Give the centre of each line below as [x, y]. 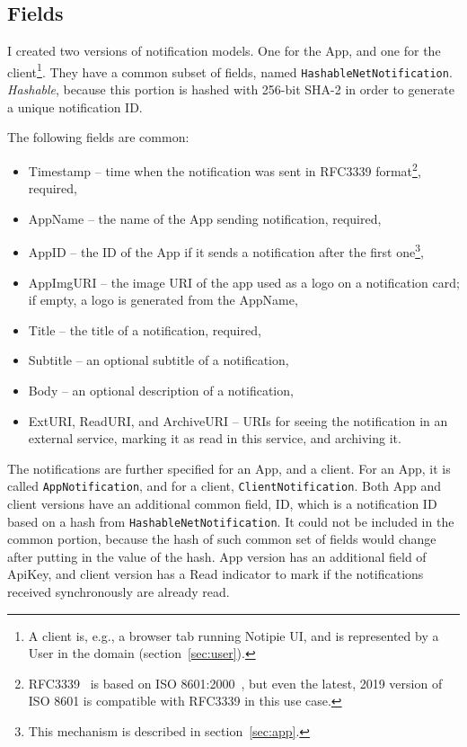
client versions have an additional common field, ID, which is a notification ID [222, 503]
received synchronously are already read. [119, 592]
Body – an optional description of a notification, [161, 390]
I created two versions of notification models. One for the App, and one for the [224, 51]
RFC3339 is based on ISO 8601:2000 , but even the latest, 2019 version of [235, 683]
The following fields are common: [98, 137]
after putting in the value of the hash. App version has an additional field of [217, 556]
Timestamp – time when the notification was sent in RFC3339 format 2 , [225, 169]
